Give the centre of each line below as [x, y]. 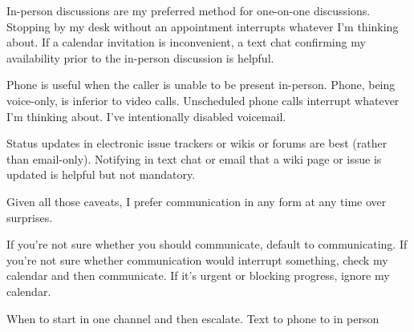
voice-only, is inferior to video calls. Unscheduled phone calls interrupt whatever [203, 100]
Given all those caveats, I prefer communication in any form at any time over [197, 201]
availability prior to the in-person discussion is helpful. [140, 57]
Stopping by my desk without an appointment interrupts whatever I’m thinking [203, 26]
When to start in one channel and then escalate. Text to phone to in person [193, 318]
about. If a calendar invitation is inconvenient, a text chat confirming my [186, 42]
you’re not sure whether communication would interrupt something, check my [197, 259]
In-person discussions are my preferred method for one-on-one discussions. [189, 10]
